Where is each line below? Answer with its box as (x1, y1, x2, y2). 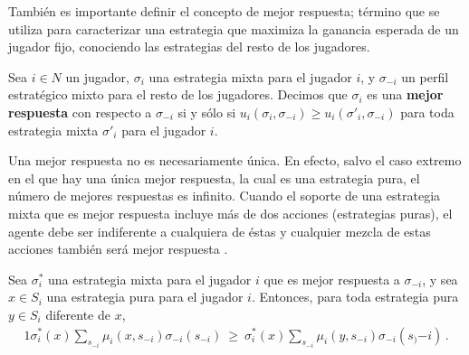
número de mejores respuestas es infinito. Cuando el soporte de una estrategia (8, 186, 441, 205)
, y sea (422, 269, 458, 288)
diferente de (45, 304, 110, 323)
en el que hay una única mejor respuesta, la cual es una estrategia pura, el (8, 168, 420, 187)
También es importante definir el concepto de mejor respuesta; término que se (8, 2, 440, 20)
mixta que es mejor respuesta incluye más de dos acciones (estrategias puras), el (8, 203, 453, 222)
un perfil (401, 67, 449, 86)
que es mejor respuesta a (263, 269, 400, 288)
